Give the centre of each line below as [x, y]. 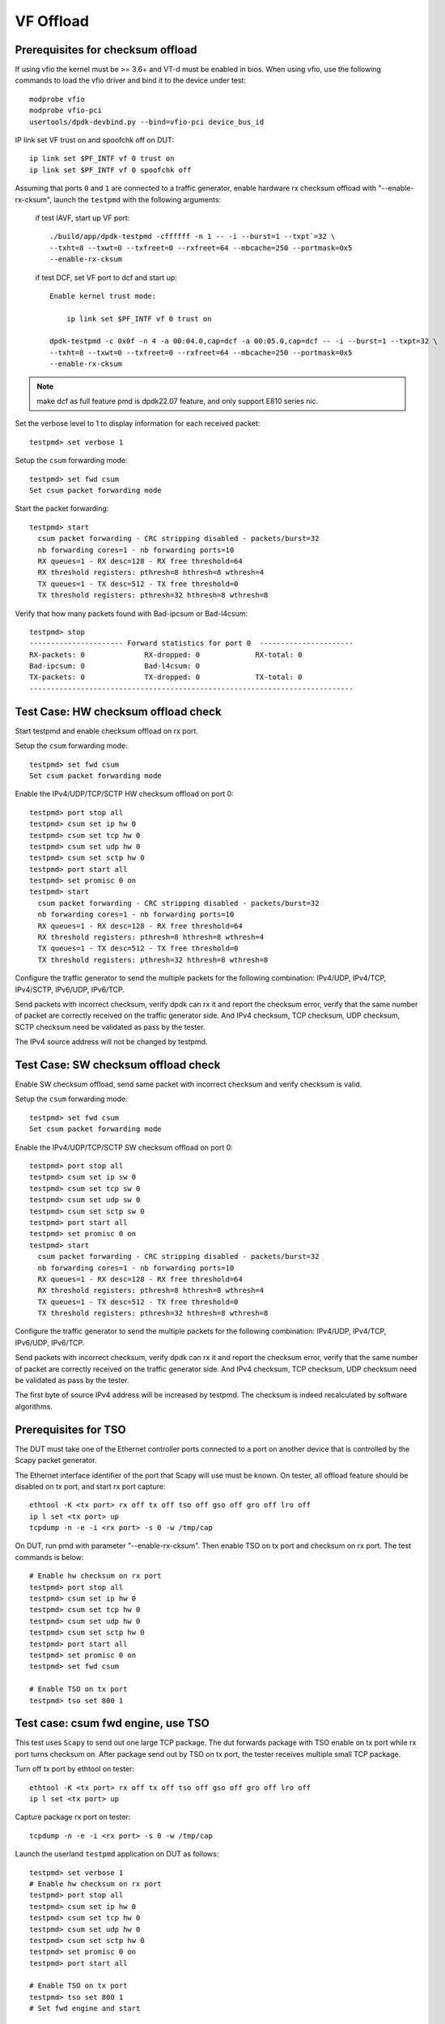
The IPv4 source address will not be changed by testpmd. [111, 1042]
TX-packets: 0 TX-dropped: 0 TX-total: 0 [166, 677]
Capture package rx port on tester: [73, 1817]
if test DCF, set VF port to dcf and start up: [106, 277]
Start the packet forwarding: [62, 508]
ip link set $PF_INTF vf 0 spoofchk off [110, 170]
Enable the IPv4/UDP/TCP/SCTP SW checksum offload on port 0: [124, 1147]
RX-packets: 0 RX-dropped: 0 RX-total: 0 [166, 655]
